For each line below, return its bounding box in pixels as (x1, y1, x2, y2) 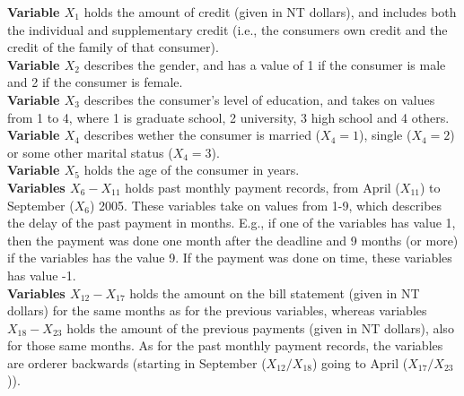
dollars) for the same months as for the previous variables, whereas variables (7, 301, 427, 320)
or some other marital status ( (7, 142, 173, 161)
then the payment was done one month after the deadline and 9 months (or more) (7, 230, 459, 249)
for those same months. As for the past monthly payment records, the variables (7, 336, 443, 355)
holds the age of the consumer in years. (83, 160, 300, 179)
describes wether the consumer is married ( (83, 125, 321, 144)
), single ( (358, 125, 412, 144)
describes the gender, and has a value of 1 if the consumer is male (83, 55, 446, 73)
